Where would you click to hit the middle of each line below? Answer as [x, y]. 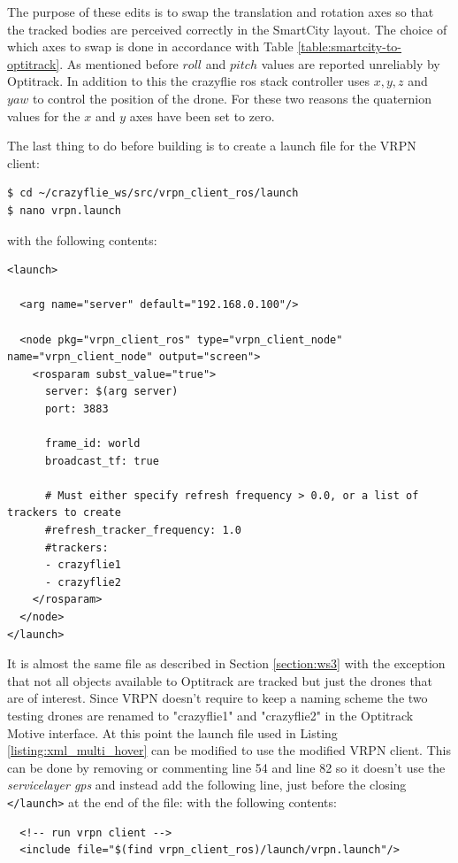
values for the [44, 116]
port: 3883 [76, 408]
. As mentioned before [119, 63]
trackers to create [64, 513]
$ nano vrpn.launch [64, 210]
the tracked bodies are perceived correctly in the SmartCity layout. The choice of [227, 29]
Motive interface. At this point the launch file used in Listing [172, 732]
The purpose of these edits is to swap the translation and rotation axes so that [221, 12]
